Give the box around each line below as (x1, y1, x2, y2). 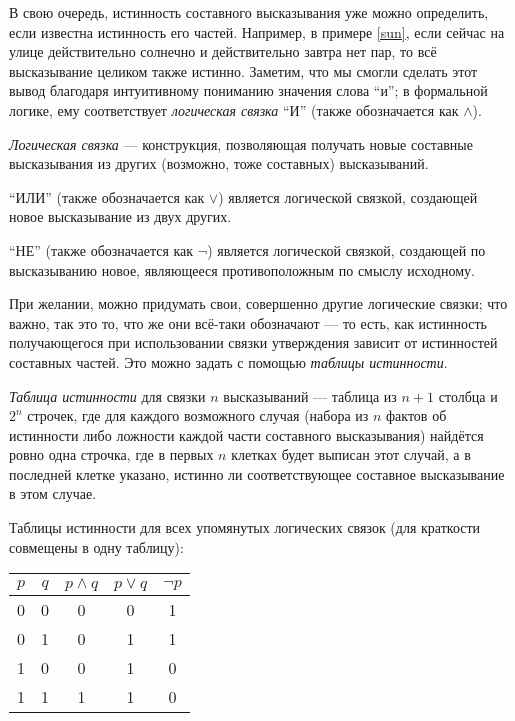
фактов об (386, 405, 447, 426)
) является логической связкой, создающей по (207, 239, 486, 260)
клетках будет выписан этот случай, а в (231, 444, 471, 465)
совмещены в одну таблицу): (9, 536, 184, 557)
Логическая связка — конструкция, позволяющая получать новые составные (9, 133, 473, 154)
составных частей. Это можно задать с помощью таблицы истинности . (9, 351, 448, 372)
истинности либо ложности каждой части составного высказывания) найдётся (9, 424, 484, 445)
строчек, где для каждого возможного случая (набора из (27, 405, 369, 426)
